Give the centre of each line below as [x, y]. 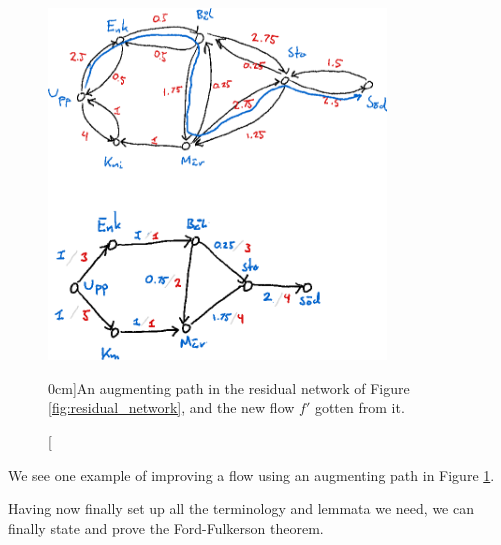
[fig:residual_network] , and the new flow [171, 407]
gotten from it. [359, 407]
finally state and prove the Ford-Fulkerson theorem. [166, 527]
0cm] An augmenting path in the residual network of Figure [229, 387]
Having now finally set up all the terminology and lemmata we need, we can [241, 508]
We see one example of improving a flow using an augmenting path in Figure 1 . [251, 474]
